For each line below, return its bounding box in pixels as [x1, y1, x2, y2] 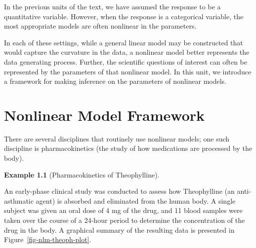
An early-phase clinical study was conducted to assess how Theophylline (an [4, 186, 235, 196]
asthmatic [4, 195, 34, 206]
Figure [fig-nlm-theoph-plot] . [4, 234, 91, 245]
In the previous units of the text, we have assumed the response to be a [4, 1, 221, 11]
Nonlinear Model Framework [4, 105, 205, 125]
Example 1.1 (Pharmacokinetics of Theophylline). [4, 169, 160, 179]
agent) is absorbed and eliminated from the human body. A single [36, 195, 236, 206]
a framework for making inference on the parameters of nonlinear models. [4, 76, 226, 86]
